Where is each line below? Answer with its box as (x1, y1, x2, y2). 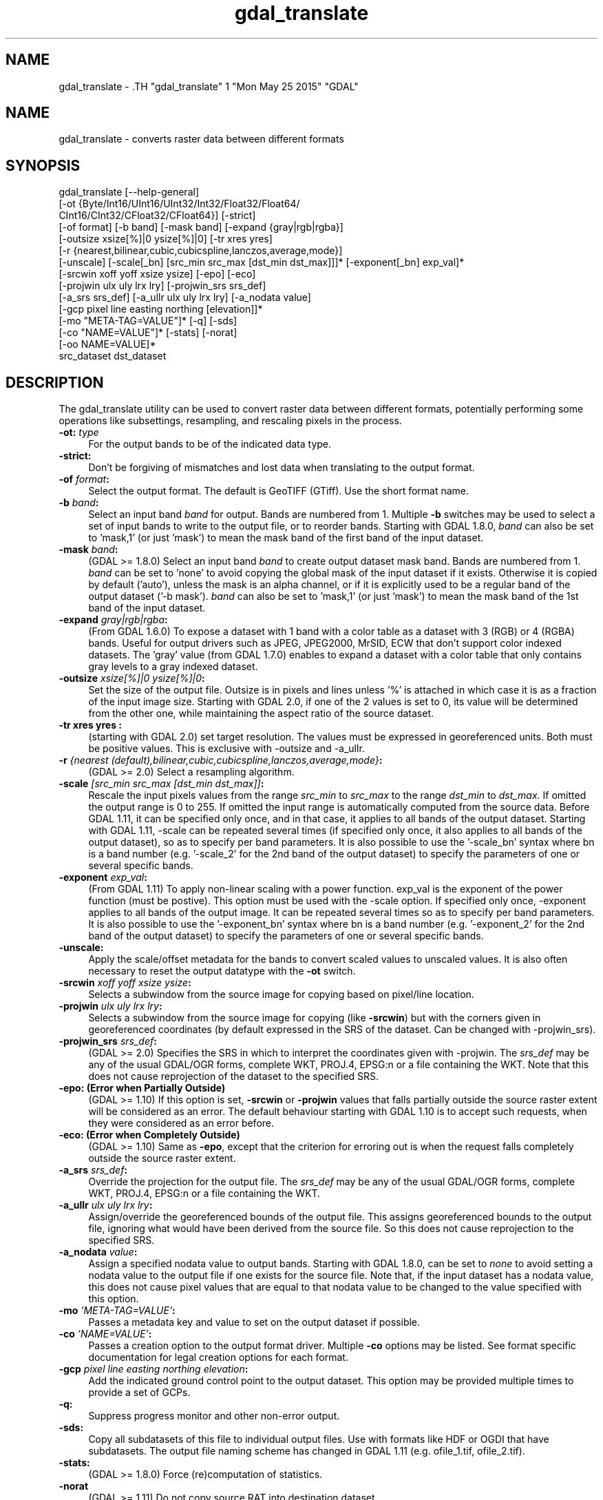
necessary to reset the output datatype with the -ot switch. (88, 965, 356, 977)
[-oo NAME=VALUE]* (59, 338, 156, 351)
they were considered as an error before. (88, 1117, 275, 1129)
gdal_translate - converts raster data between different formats (59, 133, 344, 145)
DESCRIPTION (6, 373, 104, 391)
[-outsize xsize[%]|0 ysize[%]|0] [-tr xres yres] (59, 233, 273, 245)
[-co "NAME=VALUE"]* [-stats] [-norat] (59, 326, 237, 339)
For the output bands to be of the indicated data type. (88, 438, 332, 450)
